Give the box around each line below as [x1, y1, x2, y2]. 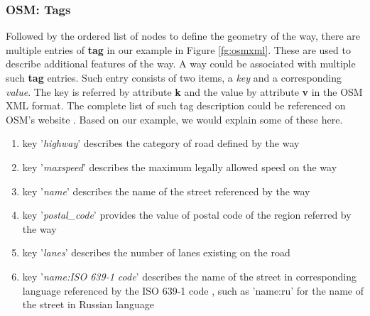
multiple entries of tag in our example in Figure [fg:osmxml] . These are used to [6, 42, 351, 57]
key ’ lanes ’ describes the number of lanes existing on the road [22, 245, 290, 260]
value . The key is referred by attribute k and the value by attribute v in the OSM [6, 84, 363, 99]
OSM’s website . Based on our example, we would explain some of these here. [6, 111, 343, 126]
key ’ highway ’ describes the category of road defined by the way [22, 136, 300, 151]
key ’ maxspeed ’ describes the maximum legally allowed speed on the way [22, 159, 337, 174]
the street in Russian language [22, 297, 154, 312]
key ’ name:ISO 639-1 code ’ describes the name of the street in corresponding [22, 268, 357, 283]
